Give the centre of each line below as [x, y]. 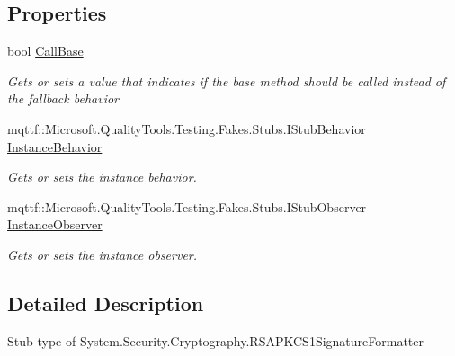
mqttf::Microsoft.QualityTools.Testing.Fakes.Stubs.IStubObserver [187, 206]
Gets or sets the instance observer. [103, 254]
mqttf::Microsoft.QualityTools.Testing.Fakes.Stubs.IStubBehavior [187, 128]
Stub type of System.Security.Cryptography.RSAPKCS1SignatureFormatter [216, 340]
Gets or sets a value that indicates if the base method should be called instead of [227, 80]
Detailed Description [106, 303]
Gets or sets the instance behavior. [102, 177]
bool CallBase [45, 51]
